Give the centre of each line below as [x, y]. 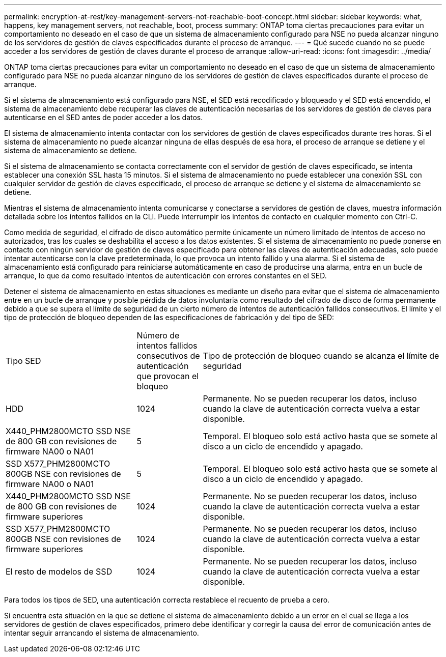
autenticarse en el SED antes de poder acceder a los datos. [104, 117]
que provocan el [168, 376]
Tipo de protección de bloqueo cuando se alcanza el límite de [321, 356]
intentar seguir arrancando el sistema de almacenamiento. [102, 633]
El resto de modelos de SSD [59, 572]
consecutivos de [168, 356]
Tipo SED [23, 361]
